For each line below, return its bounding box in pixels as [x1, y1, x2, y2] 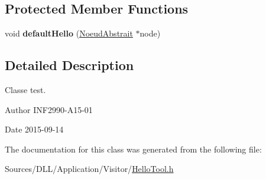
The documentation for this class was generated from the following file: [5, 142, 262, 155]
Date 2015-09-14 [5, 123, 64, 135]
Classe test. [5, 84, 46, 95]
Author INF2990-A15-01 [5, 103, 93, 115]
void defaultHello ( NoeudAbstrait [5, 27, 133, 39]
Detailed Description [5, 56, 134, 74]
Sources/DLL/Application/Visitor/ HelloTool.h [5, 163, 174, 175]
